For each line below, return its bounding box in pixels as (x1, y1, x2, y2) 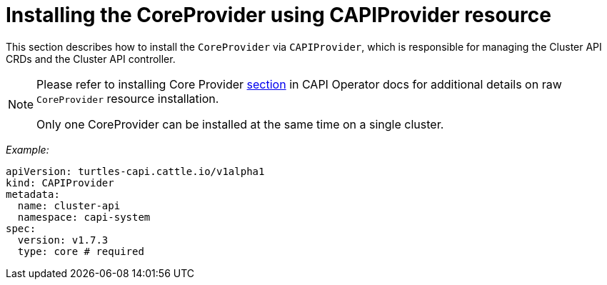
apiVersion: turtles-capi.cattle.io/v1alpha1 (6, 165, 265, 177)
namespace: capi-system (17, 211, 151, 223)
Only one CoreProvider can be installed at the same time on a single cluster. (36, 116, 444, 131)
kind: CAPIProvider (6, 176, 114, 189)
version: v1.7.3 (17, 234, 109, 246)
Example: (6, 143, 49, 156)
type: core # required (17, 245, 144, 257)
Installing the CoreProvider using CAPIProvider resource (6, 3, 551, 27)
